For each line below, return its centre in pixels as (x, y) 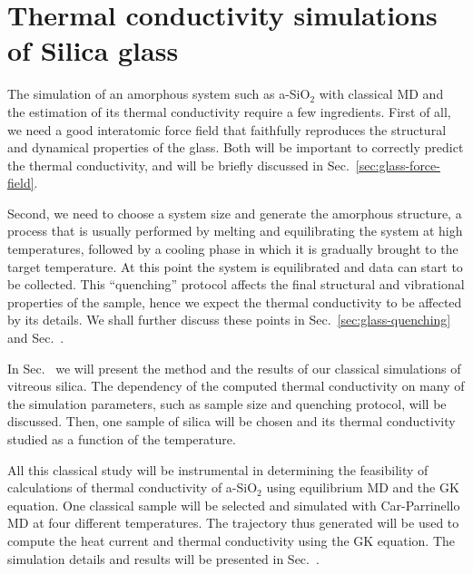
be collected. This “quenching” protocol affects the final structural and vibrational (236, 284)
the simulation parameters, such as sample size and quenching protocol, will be (227, 403)
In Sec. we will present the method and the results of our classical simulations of (234, 368)
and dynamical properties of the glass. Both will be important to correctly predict (236, 147)
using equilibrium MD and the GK (363, 487)
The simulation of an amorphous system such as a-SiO (159, 94)
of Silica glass (93, 50)
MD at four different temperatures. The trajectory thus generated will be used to (233, 523)
